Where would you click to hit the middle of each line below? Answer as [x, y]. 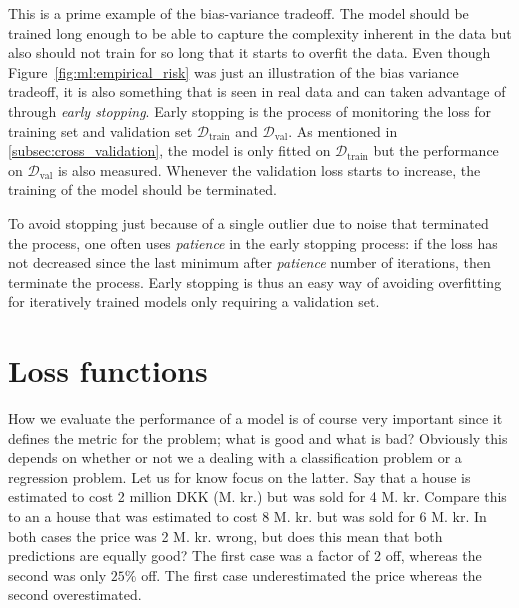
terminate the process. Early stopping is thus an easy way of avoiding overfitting [255, 281]
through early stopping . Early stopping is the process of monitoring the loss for [249, 110]
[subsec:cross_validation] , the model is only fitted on [169, 150]
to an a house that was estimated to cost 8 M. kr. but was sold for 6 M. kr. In [247, 516]
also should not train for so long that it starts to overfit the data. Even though [249, 52]
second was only [57, 574]
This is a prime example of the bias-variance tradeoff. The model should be [238, 13]
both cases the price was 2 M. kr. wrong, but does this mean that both [225, 535]
